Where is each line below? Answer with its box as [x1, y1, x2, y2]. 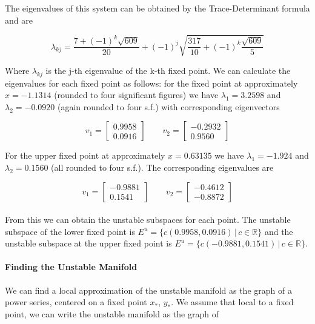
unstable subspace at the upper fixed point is [5, 237, 172, 250]
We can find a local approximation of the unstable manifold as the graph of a [5, 283, 292, 296]
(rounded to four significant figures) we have [54, 88, 219, 101]
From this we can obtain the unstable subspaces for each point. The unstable [5, 213, 291, 226]
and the [264, 225, 293, 237]
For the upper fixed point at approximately [5, 149, 165, 162]
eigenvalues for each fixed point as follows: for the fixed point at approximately [5, 76, 298, 89]
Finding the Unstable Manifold [5, 260, 138, 273]
